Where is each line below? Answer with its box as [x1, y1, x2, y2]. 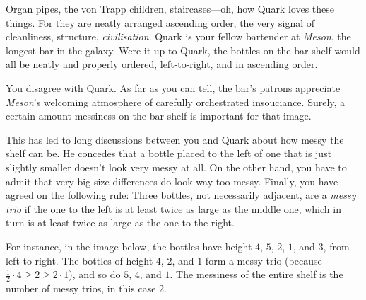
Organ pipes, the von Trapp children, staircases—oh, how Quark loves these [6, 1, 334, 16]
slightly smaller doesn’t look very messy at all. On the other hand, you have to [6, 159, 347, 174]
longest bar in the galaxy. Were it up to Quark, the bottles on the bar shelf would [6, 42, 360, 57]
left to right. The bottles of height [6, 253, 153, 267]
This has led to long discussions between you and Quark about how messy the [6, 132, 344, 146]
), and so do [69, 267, 121, 282]
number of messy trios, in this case [6, 280, 156, 295]
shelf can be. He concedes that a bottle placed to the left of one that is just [6, 146, 332, 161]
